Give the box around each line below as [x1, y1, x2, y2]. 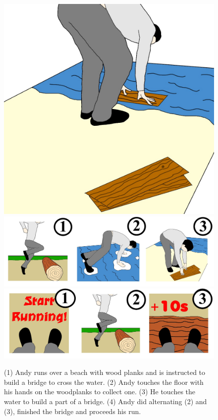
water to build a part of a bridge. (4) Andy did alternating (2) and [4, 396, 207, 406]
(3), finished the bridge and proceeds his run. [4, 406, 141, 416]
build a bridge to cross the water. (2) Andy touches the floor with [4, 376, 204, 387]
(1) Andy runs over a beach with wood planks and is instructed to [4, 367, 206, 377]
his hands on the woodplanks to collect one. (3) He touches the [4, 386, 196, 397]
